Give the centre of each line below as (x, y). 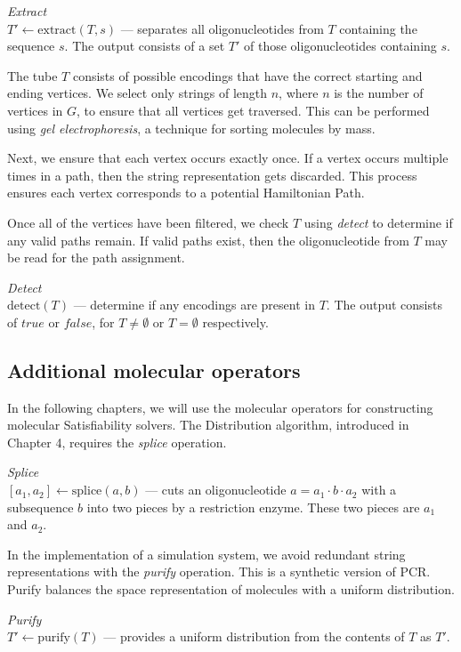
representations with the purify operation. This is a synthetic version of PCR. (219, 572)
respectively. (235, 322)
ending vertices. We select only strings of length (137, 93)
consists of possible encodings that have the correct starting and (247, 75)
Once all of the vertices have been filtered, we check (148, 222)
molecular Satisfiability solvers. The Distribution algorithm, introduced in (208, 425)
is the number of (379, 93)
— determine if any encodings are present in (194, 305)
